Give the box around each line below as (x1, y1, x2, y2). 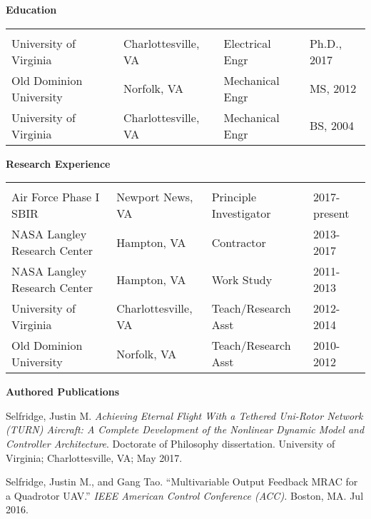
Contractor (211, 233, 266, 251)
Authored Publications (6, 384, 120, 399)
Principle (211, 188, 257, 206)
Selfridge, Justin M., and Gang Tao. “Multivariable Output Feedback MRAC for (6, 474, 358, 489)
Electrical (223, 34, 271, 51)
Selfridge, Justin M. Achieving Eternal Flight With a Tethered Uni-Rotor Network (6, 408, 363, 423)
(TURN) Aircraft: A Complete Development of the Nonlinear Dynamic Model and (6, 422, 365, 437)
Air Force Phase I (11, 188, 100, 206)
